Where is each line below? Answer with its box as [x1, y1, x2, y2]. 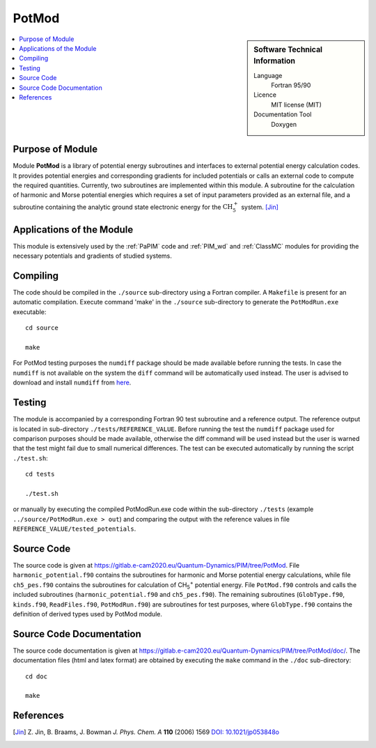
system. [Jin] [241, 203, 279, 211]
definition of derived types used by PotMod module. [13, 609, 163, 618]
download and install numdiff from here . [13, 378, 132, 387]
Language [253, 71, 283, 79]
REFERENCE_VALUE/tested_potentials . [13, 524, 136, 533]
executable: [13, 307, 47, 316]
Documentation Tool [253, 110, 312, 118]
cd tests [25, 470, 55, 478]
